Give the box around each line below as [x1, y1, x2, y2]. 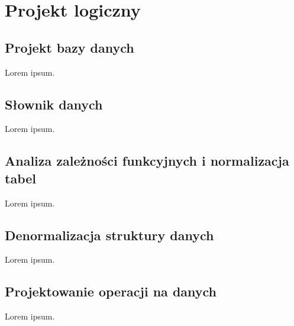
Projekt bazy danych [5, 38, 134, 56]
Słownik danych [5, 95, 103, 113]
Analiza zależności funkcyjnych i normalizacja [5, 151, 289, 170]
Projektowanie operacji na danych [5, 282, 217, 301]
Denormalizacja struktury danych [5, 225, 214, 244]
